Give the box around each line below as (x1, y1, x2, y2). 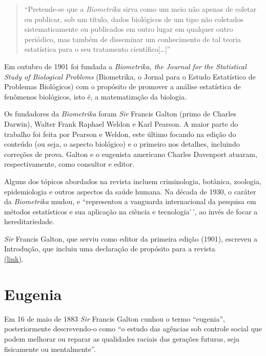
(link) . (4, 253, 24, 264)
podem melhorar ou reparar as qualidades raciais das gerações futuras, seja (4, 333, 239, 344)
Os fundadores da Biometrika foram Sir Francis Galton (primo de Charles (4, 108, 236, 119)
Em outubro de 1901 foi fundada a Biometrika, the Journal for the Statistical (4, 61, 247, 71)
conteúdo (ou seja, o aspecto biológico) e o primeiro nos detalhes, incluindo (4, 139, 240, 149)
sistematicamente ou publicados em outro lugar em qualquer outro (24, 24, 233, 34)
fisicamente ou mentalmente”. (4, 343, 96, 354)
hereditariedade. (4, 216, 55, 227)
